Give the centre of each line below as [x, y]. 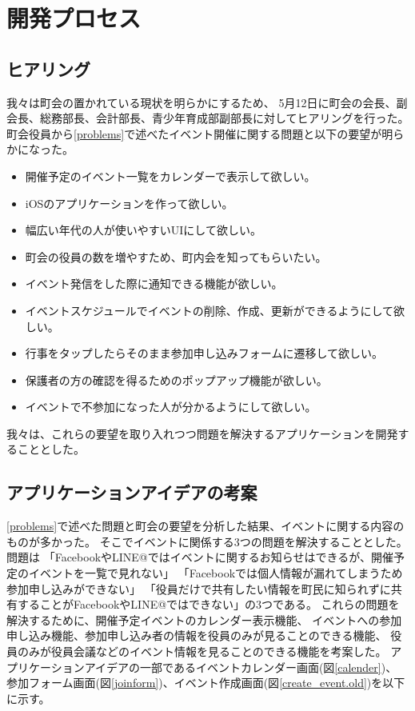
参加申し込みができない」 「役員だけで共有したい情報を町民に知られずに [199, 588]
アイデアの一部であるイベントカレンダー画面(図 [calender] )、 [241, 667]
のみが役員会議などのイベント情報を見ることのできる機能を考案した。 [202, 651]
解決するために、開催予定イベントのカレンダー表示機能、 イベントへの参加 [204, 619]
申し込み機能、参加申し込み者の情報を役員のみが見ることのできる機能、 [197, 635]
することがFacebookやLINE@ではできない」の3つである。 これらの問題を [208, 604]
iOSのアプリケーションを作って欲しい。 [129, 203]
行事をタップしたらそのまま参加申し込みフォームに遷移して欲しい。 [204, 353]
